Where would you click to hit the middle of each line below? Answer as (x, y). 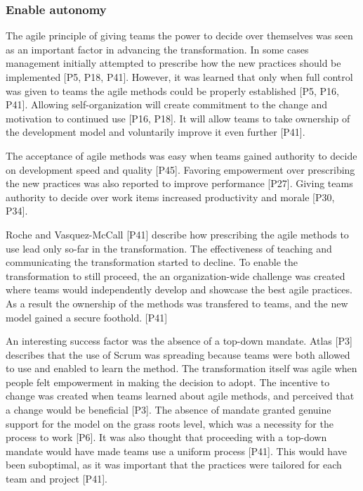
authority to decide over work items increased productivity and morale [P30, (170, 197)
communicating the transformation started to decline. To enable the (152, 262)
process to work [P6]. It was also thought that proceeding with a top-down (166, 437)
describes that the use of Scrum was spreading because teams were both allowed (178, 354)
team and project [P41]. (57, 479)
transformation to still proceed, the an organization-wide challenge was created (176, 275)
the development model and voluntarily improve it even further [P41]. (156, 132)
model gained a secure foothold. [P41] (87, 317)
